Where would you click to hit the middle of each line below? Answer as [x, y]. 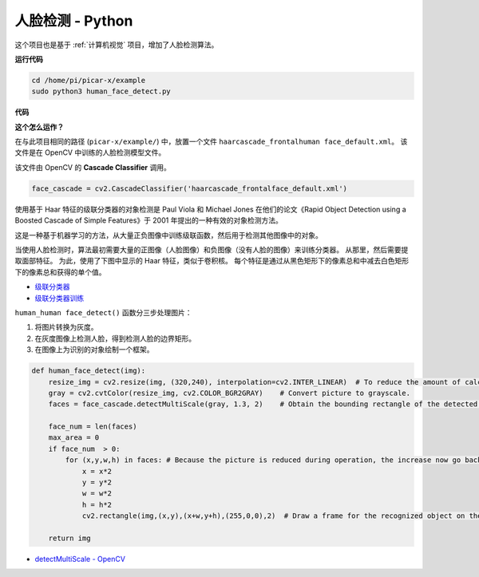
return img [69, 538]
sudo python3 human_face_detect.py [101, 91]
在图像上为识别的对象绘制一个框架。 [94, 350]
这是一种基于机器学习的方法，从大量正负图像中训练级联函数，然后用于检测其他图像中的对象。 [168, 235]
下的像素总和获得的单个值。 [60, 272]
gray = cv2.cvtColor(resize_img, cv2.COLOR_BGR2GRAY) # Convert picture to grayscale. [230, 393]
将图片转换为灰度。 [66, 327]
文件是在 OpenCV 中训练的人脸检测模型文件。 [90, 152]
